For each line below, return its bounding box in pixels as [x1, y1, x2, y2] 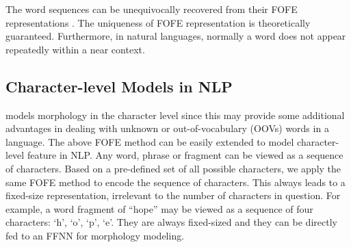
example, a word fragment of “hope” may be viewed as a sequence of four [5, 201, 313, 216]
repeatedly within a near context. [5, 42, 145, 56]
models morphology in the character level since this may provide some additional [5, 107, 345, 122]
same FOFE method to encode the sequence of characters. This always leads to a [5, 174, 346, 189]
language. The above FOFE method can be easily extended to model [5, 134, 294, 148]
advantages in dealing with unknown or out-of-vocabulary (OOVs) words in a [5, 121, 329, 135]
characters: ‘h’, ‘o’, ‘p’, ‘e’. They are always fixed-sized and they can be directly [5, 215, 337, 229]
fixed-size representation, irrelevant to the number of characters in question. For [5, 188, 341, 203]
